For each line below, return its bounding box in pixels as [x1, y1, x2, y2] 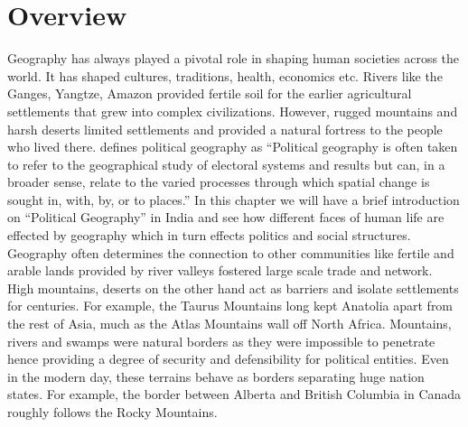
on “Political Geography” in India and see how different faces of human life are [7, 208, 445, 227]
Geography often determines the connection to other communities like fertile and [7, 243, 454, 262]
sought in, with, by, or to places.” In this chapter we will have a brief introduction [7, 190, 460, 209]
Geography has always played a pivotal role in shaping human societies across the [7, 49, 460, 68]
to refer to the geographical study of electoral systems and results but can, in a [7, 154, 445, 173]
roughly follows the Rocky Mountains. [7, 403, 218, 421]
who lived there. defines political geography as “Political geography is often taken [7, 137, 458, 156]
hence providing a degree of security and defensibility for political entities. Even [7, 349, 449, 368]
